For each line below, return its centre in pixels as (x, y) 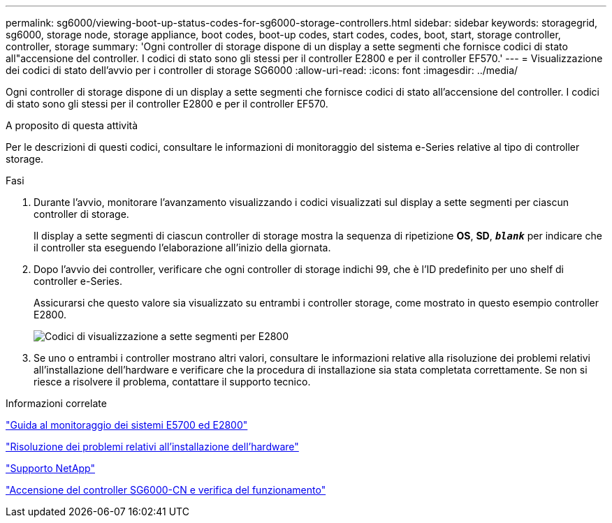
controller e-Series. (78, 281)
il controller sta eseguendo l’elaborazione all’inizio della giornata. (182, 248)
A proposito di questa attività (72, 125)
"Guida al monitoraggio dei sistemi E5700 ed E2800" (127, 425)
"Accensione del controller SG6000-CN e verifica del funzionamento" (166, 490)
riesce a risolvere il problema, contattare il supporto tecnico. (172, 382)
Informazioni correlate (56, 403)
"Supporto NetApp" (50, 468)
